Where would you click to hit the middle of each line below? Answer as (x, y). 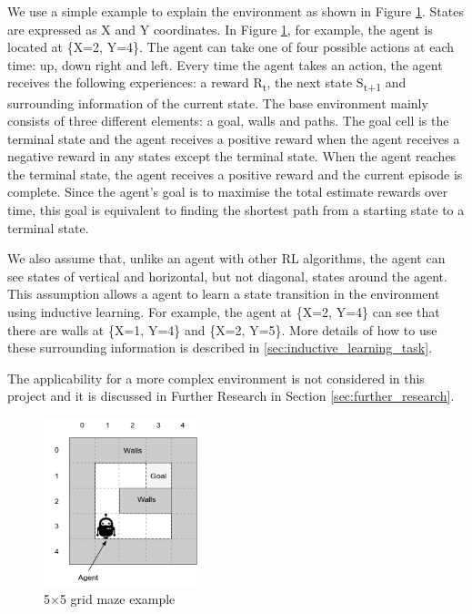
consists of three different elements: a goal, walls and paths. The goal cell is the (228, 121)
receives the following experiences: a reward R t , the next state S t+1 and (207, 84)
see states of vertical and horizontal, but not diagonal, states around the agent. (227, 276)
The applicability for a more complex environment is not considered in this (216, 378)
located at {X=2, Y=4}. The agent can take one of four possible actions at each (231, 47)
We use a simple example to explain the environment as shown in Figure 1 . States (236, 11)
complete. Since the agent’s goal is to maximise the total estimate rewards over (228, 192)
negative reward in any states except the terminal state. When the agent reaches (232, 156)
